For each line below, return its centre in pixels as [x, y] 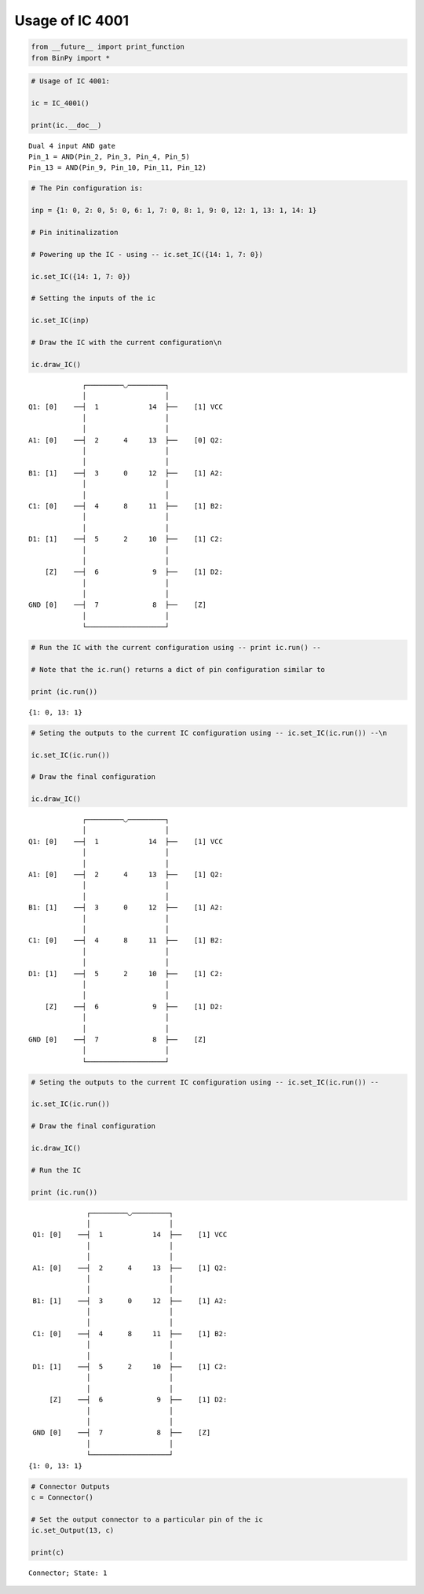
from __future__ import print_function [108, 47]
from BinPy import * [70, 58]
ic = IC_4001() [60, 103]
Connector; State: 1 [68, 1573]
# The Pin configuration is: [87, 188]
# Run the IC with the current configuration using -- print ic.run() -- [176, 648]
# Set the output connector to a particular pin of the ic [147, 1519]
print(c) [48, 1552]
